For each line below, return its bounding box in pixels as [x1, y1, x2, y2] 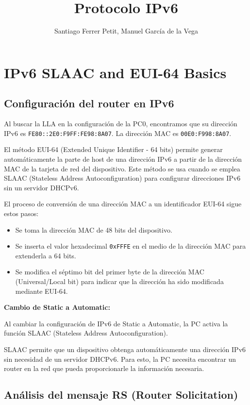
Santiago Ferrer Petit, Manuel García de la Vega [54, 26, 199, 36]
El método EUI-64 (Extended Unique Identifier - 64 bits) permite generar [4, 144, 223, 154]
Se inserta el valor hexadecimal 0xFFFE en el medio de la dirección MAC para [15, 241, 246, 251]
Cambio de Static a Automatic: [4, 302, 110, 312]
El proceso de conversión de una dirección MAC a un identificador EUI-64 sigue [4, 199, 242, 209]
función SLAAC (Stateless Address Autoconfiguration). [4, 328, 168, 338]
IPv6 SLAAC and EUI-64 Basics [4, 62, 227, 82]
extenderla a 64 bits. [15, 250, 76, 260]
